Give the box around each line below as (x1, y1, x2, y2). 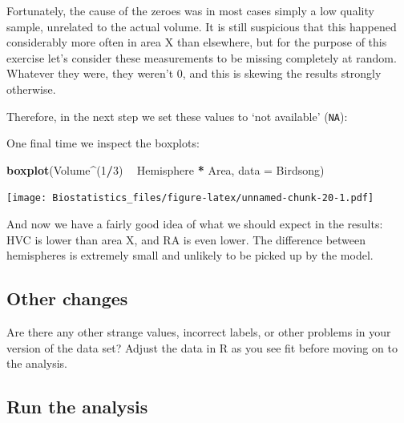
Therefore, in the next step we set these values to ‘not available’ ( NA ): (6, 107, 348, 124)
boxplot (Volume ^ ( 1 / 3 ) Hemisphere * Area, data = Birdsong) (6, 161, 325, 178)
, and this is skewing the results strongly (182, 65, 382, 82)
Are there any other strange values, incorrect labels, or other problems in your (6, 324, 391, 340)
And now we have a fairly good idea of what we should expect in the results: (6, 216, 383, 232)
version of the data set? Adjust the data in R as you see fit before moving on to (6, 339, 398, 356)
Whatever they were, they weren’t (6, 65, 174, 82)
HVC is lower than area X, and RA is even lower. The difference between (6, 231, 366, 248)
